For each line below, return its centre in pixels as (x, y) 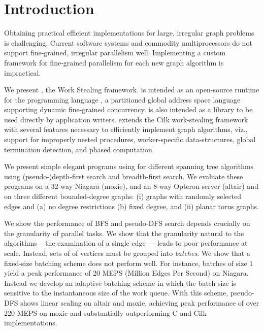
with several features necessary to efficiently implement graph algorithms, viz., (126, 129)
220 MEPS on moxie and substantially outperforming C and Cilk (105, 312)
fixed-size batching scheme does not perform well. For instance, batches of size (126, 263)
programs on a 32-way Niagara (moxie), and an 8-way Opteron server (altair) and (131, 186)
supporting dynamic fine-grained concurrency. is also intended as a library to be (128, 109)
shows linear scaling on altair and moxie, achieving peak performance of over (140, 302)
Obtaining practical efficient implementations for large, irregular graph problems (129, 33)
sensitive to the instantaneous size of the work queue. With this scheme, (116, 293)
